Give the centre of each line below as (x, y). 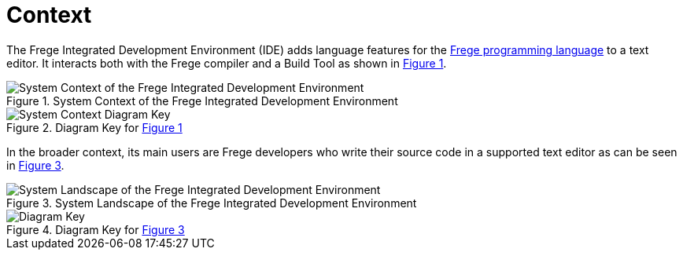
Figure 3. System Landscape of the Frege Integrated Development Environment (212, 203)
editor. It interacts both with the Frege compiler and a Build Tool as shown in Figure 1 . (227, 63)
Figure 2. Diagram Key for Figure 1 (94, 127)
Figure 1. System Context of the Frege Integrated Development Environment (202, 101)
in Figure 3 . (35, 165)
